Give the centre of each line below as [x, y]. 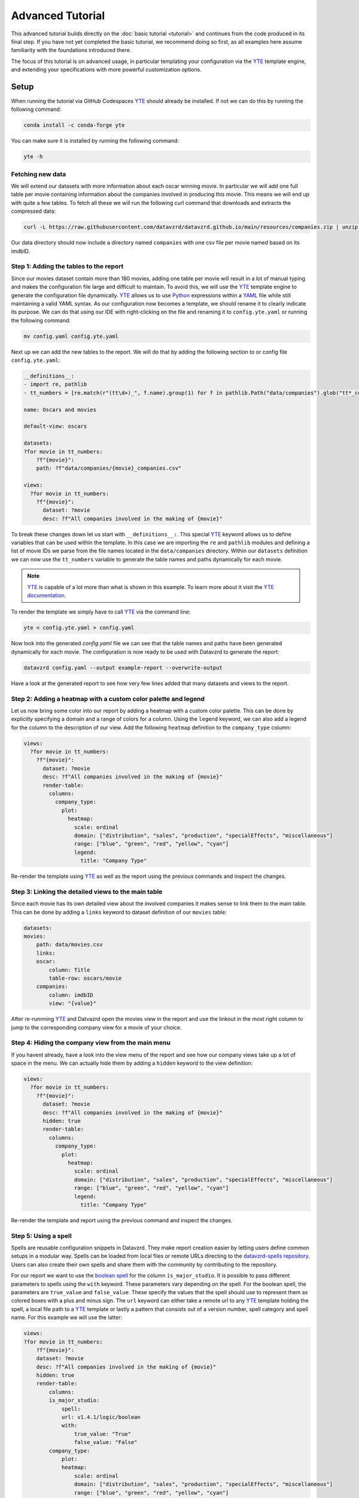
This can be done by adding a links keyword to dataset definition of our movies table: [119, 912]
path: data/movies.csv [69, 945]
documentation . [47, 596]
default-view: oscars [55, 426]
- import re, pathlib [55, 384]
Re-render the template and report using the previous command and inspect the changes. [122, 1220]
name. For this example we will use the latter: [67, 1318]
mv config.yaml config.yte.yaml [71, 336]
